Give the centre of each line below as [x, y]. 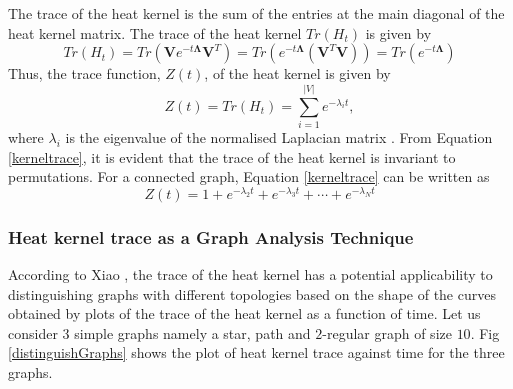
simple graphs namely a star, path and [192, 332]
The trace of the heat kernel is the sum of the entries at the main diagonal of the [256, 13]
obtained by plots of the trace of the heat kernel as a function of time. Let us [244, 313]
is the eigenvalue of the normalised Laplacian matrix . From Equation [279, 136]
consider [33, 332]
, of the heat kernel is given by [297, 73]
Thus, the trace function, [84, 73]
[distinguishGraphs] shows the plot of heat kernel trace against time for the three [256, 352]
